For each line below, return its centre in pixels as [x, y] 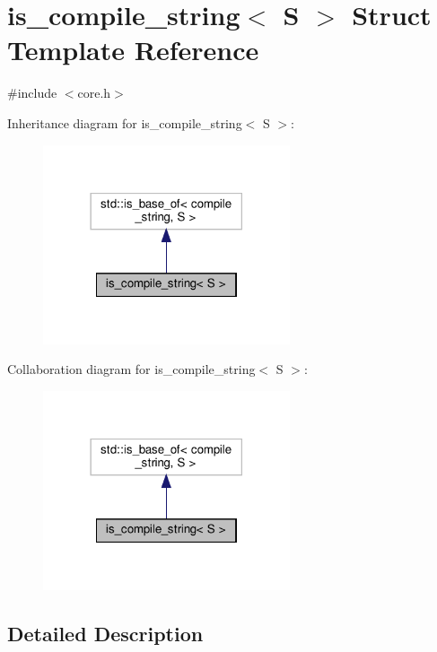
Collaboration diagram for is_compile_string [131, 369]
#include [32, 93]
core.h [94, 93]
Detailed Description [105, 634]
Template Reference [133, 50]
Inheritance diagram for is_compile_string [125, 122]
